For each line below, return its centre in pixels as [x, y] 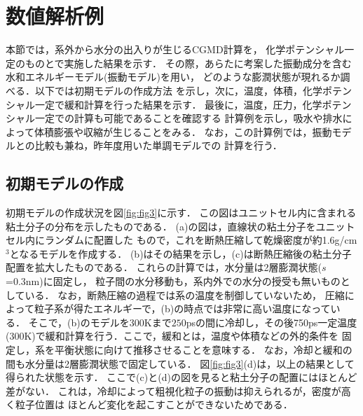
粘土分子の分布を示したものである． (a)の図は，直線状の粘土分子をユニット [180, 226]
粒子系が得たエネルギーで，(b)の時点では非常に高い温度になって [182, 308]
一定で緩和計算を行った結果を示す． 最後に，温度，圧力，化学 [178, 104]
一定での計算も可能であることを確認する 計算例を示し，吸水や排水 [189, 118]
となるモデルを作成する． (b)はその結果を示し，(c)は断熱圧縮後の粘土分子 [180, 253]
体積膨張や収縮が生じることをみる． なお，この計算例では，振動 [183, 131]
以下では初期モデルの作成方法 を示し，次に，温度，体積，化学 [178, 90]
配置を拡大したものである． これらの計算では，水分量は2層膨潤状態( [164, 267]
